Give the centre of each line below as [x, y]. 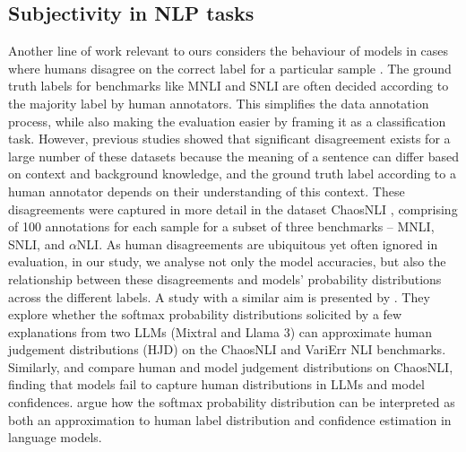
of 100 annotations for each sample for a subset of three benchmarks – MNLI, [221, 226]
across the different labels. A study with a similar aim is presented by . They [219, 296]
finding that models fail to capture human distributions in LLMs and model [216, 384]
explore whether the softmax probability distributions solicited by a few [205, 314]
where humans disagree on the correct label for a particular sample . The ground [230, 68]
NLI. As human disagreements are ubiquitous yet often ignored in [257, 243]
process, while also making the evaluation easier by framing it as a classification [227, 121]
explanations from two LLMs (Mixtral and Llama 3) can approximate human [220, 331]
